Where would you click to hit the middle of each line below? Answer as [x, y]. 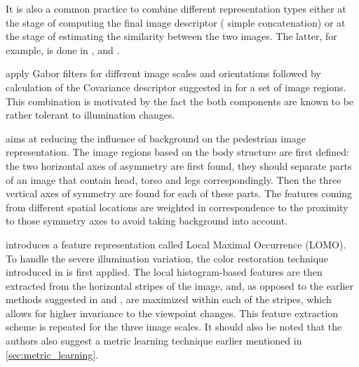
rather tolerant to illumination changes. [90, 115]
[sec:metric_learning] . [52, 354]
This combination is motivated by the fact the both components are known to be [180, 101]
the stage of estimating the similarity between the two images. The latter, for [171, 36]
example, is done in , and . [63, 49]
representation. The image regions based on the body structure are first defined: [177, 152]
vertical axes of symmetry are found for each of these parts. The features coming [179, 193]
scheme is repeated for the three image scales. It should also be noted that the [174, 327]
